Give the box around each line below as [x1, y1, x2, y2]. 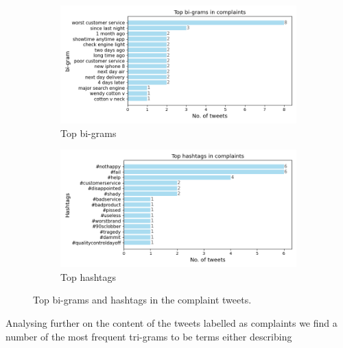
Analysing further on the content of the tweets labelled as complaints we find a [5, 315, 338, 330]
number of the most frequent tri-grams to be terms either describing [5, 329, 292, 343]
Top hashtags [60, 269, 117, 284]
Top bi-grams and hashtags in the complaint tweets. [33, 293, 252, 307]
